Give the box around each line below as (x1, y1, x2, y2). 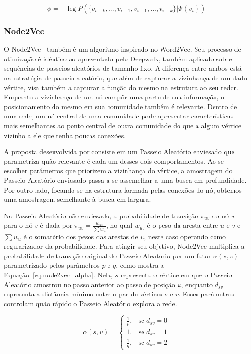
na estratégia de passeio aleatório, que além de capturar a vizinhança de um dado (4, 73, 247, 82)
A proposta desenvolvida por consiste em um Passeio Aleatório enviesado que (4, 146, 234, 157)
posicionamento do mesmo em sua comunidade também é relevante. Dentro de (4, 101, 237, 111)
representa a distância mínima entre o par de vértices (4, 289, 162, 299)
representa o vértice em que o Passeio (120, 270, 232, 279)
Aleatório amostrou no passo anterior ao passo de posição (4, 279, 175, 289)
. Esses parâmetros (179, 289, 234, 299)
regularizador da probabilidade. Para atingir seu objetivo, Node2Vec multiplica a (4, 241, 245, 251)
